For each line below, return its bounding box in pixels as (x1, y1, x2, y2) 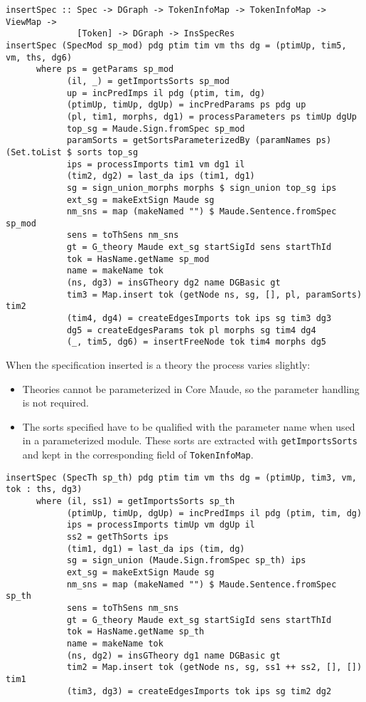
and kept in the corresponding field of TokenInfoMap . (22, 447, 254, 462)
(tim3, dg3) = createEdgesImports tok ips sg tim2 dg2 (66, 686, 332, 696)
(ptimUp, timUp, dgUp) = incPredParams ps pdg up (66, 100, 306, 110)
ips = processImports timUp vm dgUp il (66, 520, 255, 530)
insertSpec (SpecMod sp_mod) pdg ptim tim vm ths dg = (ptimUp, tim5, (6, 40, 347, 51)
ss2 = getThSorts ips (66, 532, 169, 542)
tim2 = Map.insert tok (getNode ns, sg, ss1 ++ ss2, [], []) (66, 662, 362, 673)
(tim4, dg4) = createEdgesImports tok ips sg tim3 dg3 (66, 313, 332, 324)
